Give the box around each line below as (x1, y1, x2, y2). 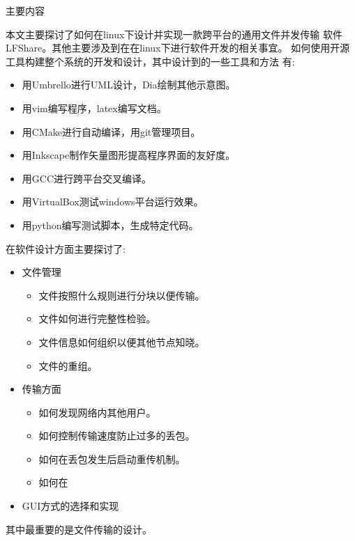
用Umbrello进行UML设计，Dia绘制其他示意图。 (22, 77, 236, 92)
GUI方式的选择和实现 (22, 499, 119, 513)
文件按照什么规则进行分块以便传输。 (38, 288, 205, 302)
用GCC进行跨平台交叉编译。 (22, 171, 152, 185)
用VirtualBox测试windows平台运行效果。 (22, 194, 204, 209)
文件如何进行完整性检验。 (38, 311, 156, 326)
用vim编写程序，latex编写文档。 (22, 100, 167, 115)
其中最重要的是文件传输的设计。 (6, 522, 152, 536)
